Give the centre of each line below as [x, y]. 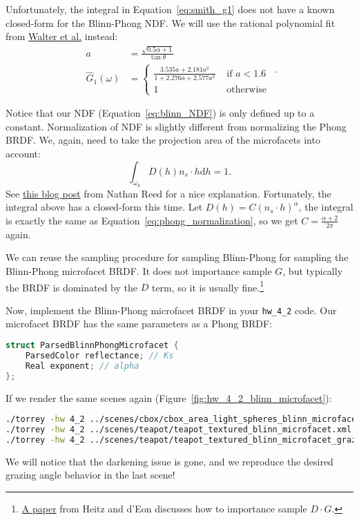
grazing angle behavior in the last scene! [90, 475]
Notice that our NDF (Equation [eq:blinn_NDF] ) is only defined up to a [160, 113]
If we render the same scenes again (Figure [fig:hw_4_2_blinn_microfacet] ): [169, 397]
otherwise [247, 89]
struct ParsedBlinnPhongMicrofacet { [92, 345]
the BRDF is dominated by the [72, 287]
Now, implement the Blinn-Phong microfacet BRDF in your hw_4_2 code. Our [171, 310]
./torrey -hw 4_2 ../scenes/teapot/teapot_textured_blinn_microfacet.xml [179, 429]
